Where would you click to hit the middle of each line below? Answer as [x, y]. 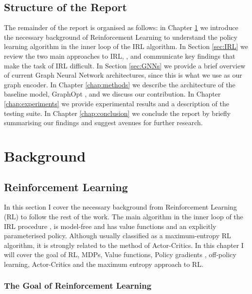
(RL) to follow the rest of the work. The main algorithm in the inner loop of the [124, 216]
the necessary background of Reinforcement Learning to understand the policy [121, 37]
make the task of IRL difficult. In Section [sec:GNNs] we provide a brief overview [125, 65]
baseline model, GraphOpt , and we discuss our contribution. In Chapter [112, 94]
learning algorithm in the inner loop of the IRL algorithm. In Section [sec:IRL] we [126, 46]
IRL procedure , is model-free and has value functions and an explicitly [110, 226]
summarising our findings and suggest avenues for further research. [103, 122]
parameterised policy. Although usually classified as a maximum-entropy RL [117, 236]
